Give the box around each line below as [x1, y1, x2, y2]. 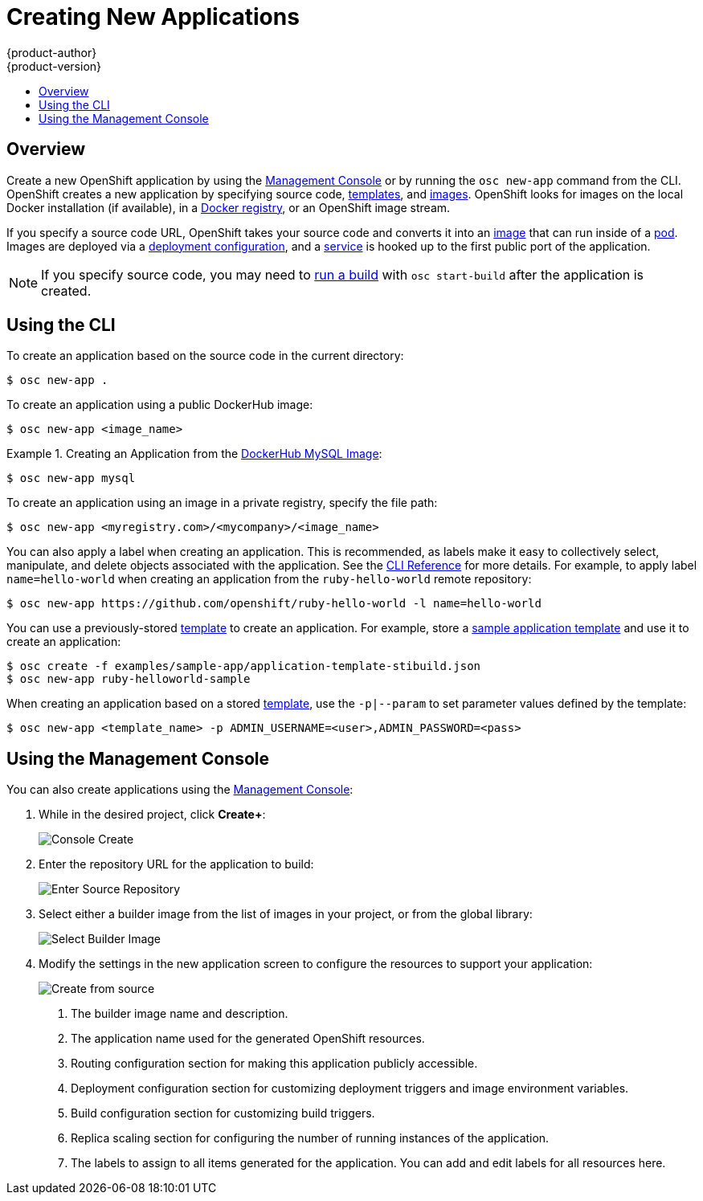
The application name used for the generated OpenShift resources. [71, 1031, 425, 1046]
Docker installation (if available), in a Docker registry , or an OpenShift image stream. [6, 200, 451, 214]
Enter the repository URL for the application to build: [39, 857, 314, 872]
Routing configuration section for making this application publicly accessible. [71, 1056, 478, 1071]
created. [41, 282, 92, 299]
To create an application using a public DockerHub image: [6, 398, 313, 412]
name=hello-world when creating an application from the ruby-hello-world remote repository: [6, 572, 532, 586]
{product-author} [6, 45, 97, 59]
